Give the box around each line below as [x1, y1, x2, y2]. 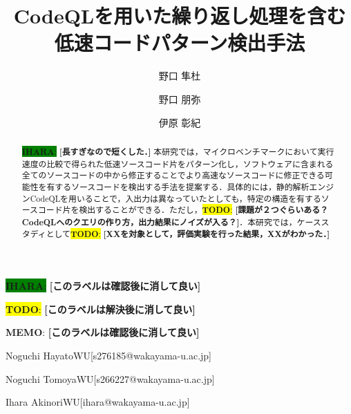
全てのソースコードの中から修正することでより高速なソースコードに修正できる [21, 169, 325, 181]
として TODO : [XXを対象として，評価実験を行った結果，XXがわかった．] [46, 228, 330, 241]
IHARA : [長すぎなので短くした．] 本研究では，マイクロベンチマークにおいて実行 [21, 145, 334, 158]
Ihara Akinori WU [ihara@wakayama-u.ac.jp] [6, 395, 190, 409]
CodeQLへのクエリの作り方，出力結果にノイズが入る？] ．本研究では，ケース [21, 216, 321, 228]
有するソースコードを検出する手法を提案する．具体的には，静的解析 [46, 180, 310, 192]
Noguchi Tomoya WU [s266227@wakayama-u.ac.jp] [6, 371, 215, 386]
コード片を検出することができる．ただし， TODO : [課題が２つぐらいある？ [37, 204, 328, 216]
